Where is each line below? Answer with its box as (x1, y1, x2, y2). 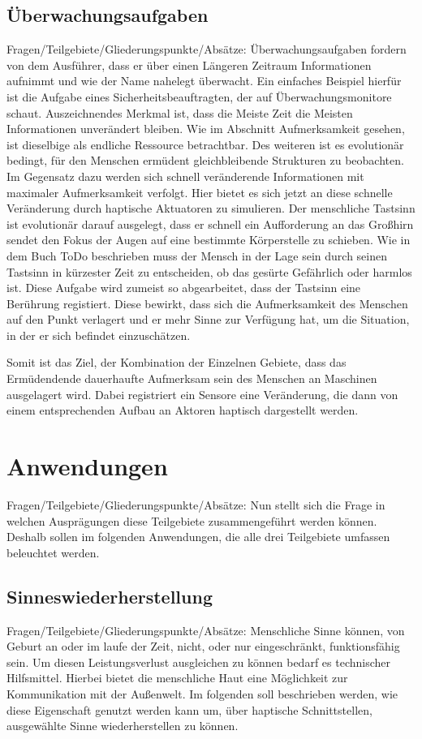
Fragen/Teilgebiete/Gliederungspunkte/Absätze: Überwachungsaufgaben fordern (6, 41, 407, 58)
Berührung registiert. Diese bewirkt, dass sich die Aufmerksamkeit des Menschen (6, 294, 408, 311)
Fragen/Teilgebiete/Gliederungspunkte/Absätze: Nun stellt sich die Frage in (6, 496, 385, 513)
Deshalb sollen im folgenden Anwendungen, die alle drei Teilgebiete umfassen (6, 528, 390, 545)
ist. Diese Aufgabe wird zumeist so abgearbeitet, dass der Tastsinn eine (6, 279, 361, 296)
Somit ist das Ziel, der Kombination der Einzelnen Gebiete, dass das (6, 354, 347, 371)
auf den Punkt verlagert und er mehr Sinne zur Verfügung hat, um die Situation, (6, 311, 410, 328)
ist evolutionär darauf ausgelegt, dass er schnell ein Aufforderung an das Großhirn (6, 215, 414, 232)
